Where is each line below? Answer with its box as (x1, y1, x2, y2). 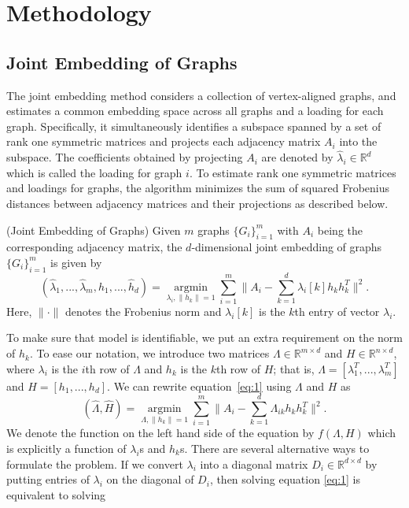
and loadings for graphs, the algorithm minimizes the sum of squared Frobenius (6, 180, 390, 196)
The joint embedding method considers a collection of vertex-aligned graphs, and (6, 87, 396, 103)
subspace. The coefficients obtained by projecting (6, 149, 243, 165)
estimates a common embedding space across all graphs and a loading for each (6, 102, 384, 119)
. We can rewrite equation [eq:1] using (107, 377, 292, 394)
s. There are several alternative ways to (179, 439, 370, 456)
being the (317, 221, 363, 238)
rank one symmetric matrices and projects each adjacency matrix (6, 133, 321, 150)
